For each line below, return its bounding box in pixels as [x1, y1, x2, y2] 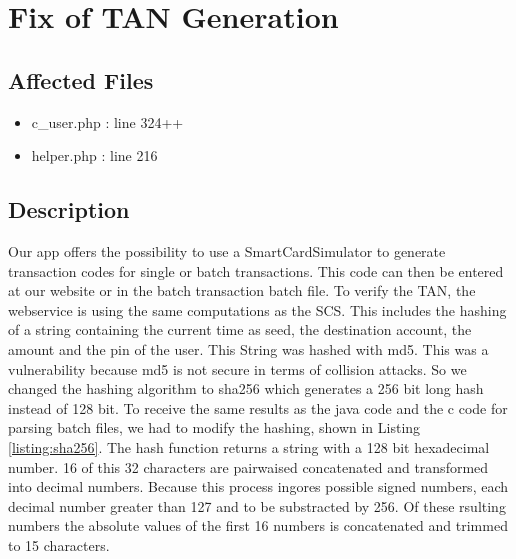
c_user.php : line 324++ [31, 111, 184, 132]
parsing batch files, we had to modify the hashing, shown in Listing [8, 417, 421, 438]
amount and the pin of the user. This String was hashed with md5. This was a [8, 338, 489, 359]
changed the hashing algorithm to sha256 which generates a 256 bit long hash [8, 378, 484, 399]
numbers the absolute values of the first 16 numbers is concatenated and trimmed [8, 515, 508, 536]
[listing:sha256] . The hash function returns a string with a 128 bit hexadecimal [8, 436, 490, 457]
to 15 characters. [8, 534, 110, 555]
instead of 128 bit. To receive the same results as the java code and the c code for [8, 397, 508, 418]
